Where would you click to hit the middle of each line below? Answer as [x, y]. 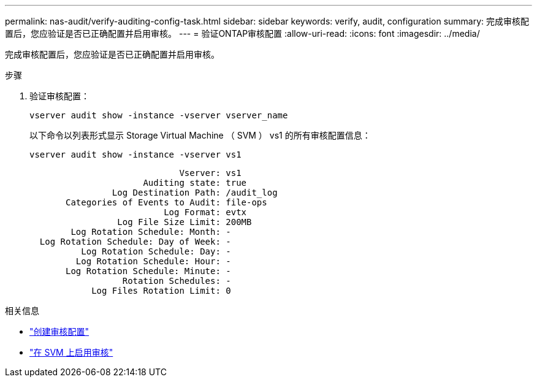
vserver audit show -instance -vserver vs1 [135, 155]
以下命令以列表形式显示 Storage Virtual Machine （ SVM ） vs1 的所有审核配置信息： [200, 135]
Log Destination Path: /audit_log [195, 193]
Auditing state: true [195, 183]
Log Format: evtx [205, 212]
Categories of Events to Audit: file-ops [166, 202]
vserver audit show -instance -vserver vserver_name [159, 115]
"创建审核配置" [59, 331]
